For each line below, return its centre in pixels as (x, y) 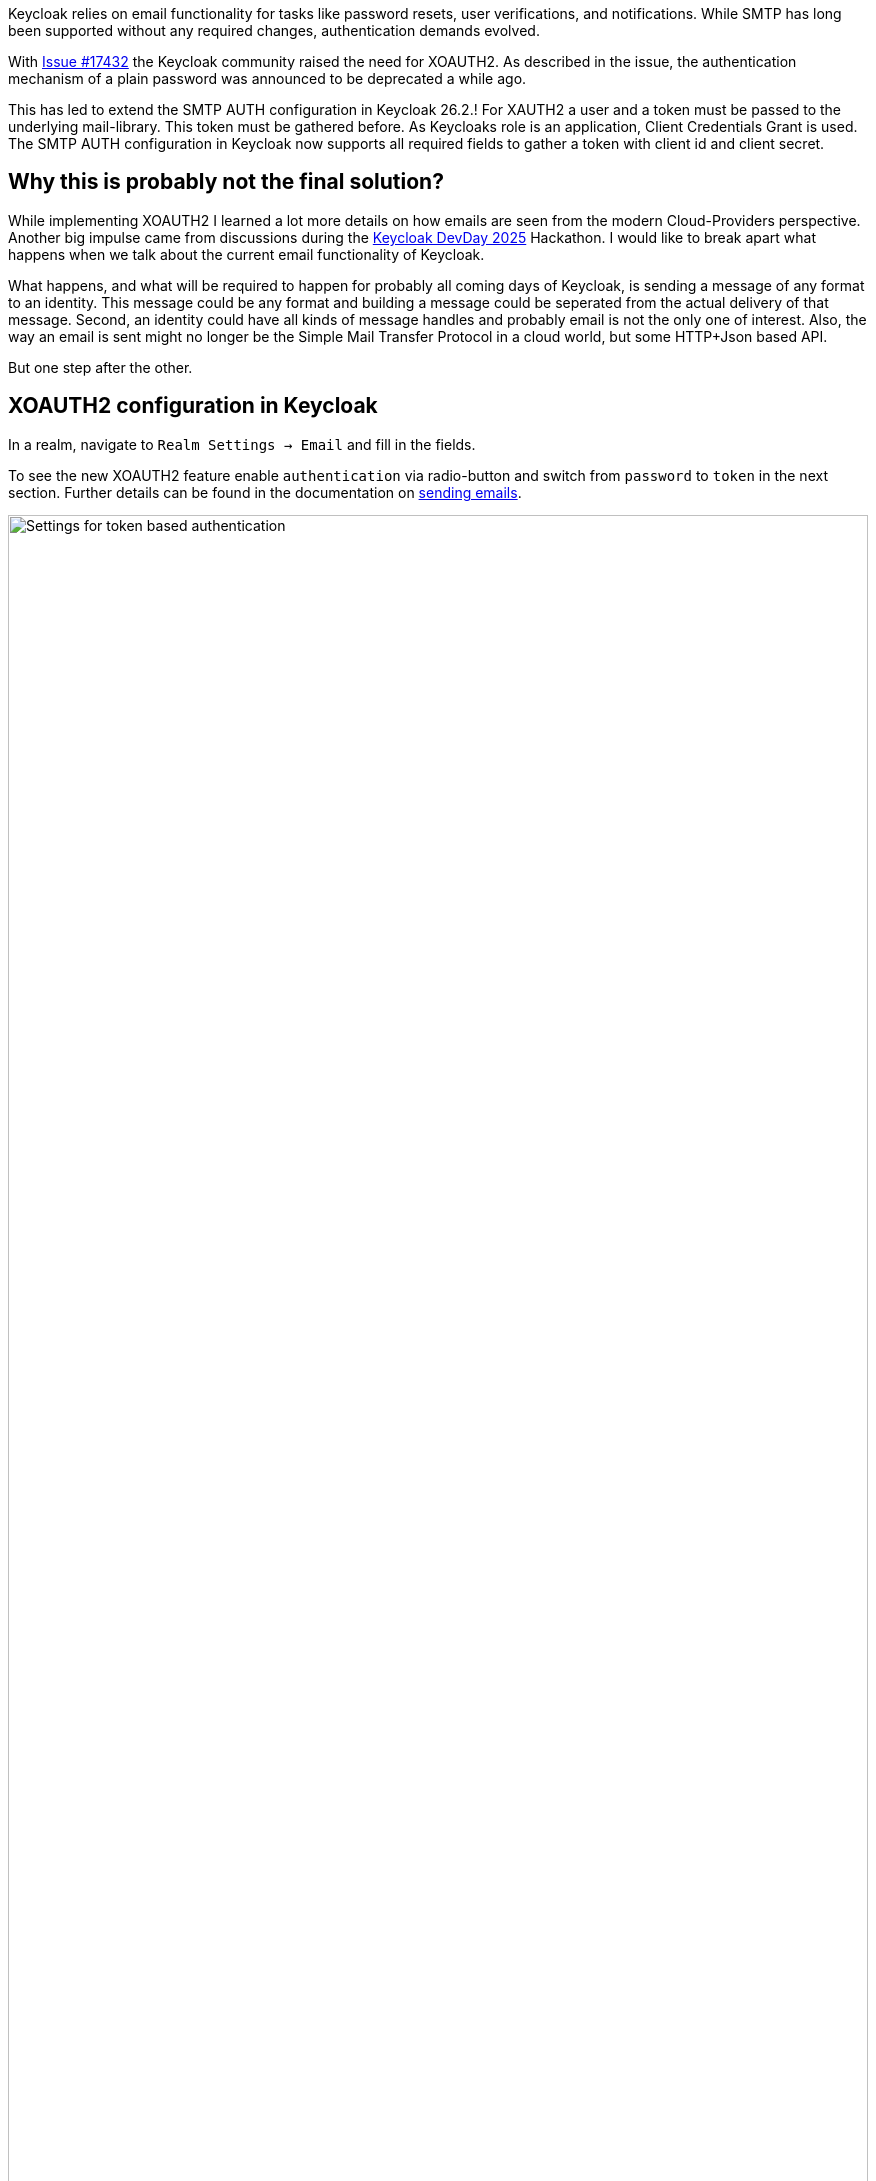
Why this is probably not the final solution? (226, 182)
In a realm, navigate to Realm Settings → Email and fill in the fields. (242, 444)
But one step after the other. (100, 367)
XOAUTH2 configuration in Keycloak (193, 406)
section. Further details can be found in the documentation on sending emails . (265, 492)
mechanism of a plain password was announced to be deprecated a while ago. (267, 78)
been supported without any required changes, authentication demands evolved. (274, 30)
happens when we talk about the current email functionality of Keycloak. (246, 254)
